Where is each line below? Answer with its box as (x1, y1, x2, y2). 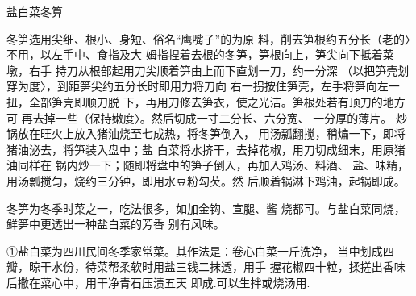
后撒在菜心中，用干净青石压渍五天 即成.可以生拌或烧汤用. (6, 273, 310, 290)
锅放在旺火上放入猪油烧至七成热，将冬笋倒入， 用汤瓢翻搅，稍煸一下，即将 (6, 125, 406, 142)
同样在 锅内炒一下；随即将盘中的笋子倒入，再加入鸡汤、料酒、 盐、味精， (17, 156, 410, 173)
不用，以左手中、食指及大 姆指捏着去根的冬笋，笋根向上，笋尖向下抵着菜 (6, 46, 394, 63)
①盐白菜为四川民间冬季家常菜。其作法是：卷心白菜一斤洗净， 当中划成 (6, 242, 383, 259)
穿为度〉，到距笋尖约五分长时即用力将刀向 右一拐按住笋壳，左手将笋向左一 (6, 77, 400, 94)
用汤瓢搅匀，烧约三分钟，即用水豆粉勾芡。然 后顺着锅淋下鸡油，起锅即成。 (6, 172, 406, 189)
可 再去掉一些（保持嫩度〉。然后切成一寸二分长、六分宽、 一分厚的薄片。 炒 (6, 109, 407, 126)
